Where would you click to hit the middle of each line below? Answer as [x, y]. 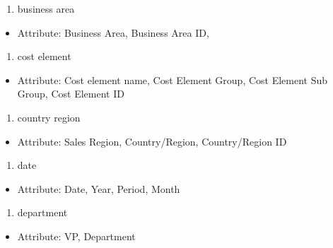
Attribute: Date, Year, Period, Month [99, 188]
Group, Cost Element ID [71, 94]
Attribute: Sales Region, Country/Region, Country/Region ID [152, 141]
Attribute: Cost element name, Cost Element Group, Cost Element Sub [173, 79]
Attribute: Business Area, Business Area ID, [113, 32]
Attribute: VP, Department [76, 236]
